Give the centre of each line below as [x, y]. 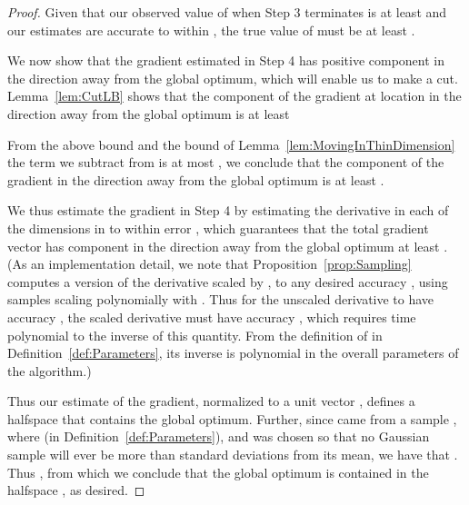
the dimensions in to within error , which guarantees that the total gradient [218, 228]
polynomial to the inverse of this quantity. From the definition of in [195, 335]
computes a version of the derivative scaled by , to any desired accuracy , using [228, 281]
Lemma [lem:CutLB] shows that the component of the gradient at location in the [234, 96]
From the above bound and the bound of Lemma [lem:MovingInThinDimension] [231, 144]
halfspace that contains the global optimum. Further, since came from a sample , [232, 418]
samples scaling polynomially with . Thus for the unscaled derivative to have [221, 299]
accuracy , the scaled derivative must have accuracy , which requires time [212, 317]
